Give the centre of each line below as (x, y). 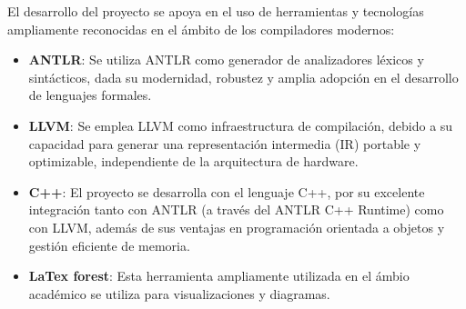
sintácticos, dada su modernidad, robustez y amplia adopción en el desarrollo (243, 77)
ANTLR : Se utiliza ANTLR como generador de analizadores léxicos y (226, 60)
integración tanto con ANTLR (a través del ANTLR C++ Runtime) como (236, 209)
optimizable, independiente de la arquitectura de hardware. (193, 161)
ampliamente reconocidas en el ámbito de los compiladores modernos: (201, 29)
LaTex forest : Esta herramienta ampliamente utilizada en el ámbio (219, 276)
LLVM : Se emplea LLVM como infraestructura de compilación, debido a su (241, 125)
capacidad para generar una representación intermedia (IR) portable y (225, 143)
